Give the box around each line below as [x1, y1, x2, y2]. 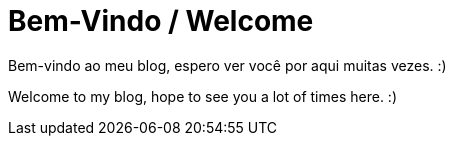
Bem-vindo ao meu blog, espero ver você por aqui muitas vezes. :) [8, 56, 447, 74]
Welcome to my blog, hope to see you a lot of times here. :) [8, 87, 398, 105]
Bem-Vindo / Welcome [8, 4, 314, 38]
